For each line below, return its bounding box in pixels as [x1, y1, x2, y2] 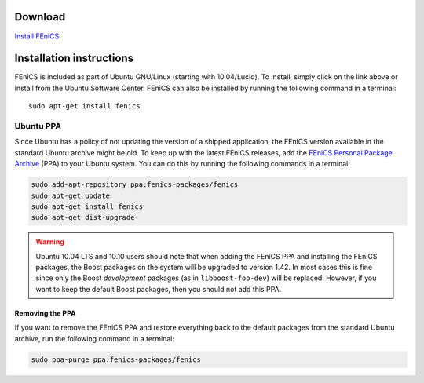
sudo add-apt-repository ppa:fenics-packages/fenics [31, 181, 239, 189]
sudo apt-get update [31, 191, 110, 200]
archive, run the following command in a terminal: [14, 334, 175, 343]
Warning [35, 237, 64, 246]
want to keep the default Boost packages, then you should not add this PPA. [35, 284, 282, 294]
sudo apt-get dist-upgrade [31, 213, 135, 222]
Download [14, 10, 66, 24]
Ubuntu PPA [14, 120, 62, 131]
